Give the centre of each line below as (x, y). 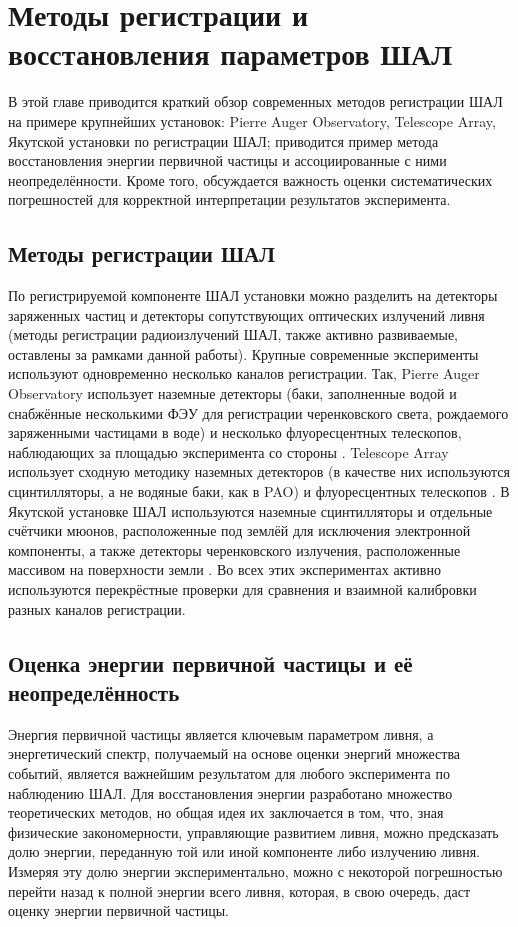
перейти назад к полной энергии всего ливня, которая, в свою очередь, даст (239, 890)
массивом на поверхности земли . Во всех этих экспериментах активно (224, 569)
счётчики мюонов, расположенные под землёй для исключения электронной (239, 530)
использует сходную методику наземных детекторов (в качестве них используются (259, 471)
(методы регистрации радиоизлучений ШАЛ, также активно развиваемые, (233, 334)
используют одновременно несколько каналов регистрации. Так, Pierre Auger (244, 373)
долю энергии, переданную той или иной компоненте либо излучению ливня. (244, 851)
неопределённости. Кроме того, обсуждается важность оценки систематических (250, 179)
